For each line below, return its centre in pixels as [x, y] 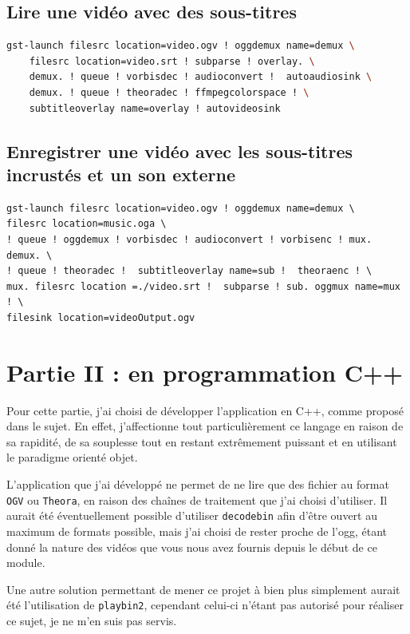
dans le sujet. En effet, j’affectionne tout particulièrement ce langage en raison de [205, 426]
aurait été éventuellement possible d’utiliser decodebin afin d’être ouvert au [192, 515]
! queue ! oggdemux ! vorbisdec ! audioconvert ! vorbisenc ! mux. [189, 239]
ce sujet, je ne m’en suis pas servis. [92, 620]
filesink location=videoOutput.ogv [101, 317]
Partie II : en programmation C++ [205, 372]
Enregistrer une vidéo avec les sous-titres [179, 151]
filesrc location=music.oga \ [87, 224]
